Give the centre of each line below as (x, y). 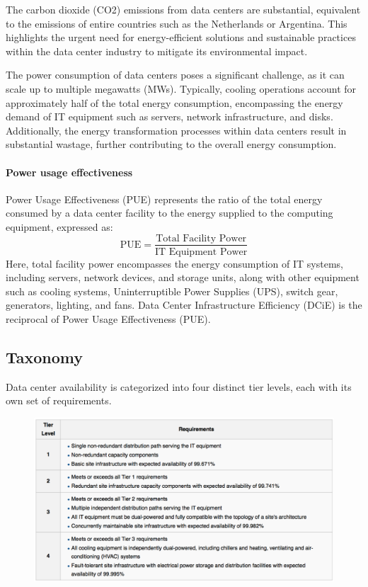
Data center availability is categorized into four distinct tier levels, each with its (179, 386)
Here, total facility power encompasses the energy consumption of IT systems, (174, 263)
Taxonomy (45, 357)
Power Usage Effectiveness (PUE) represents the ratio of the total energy (164, 199)
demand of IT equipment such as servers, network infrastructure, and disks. (169, 116)
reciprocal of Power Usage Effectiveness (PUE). (108, 318)
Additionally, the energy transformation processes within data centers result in (176, 130)
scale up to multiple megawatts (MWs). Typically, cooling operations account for (181, 88)
